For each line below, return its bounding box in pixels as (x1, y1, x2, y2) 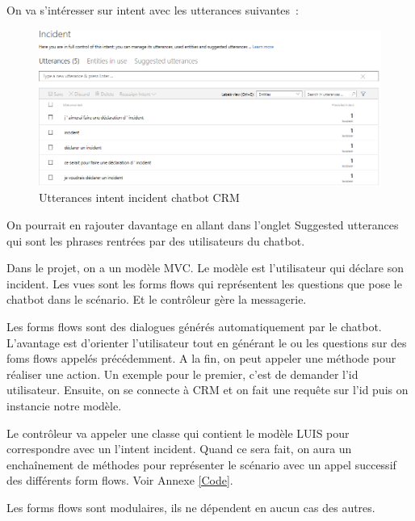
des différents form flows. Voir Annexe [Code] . (6, 472, 233, 489)
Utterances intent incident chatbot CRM (39, 189, 240, 206)
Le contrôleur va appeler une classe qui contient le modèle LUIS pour (6, 424, 350, 441)
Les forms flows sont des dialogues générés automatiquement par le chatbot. (6, 318, 382, 334)
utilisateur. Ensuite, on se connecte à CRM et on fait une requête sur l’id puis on (6, 381, 409, 398)
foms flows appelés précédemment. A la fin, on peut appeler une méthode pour (6, 350, 396, 367)
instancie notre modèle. (6, 397, 122, 414)
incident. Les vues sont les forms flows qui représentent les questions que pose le (6, 275, 402, 292)
